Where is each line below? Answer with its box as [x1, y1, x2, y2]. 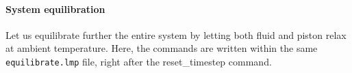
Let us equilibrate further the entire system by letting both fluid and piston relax [5, 27, 347, 42]
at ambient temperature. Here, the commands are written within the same [5, 41, 318, 55]
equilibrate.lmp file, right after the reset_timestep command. [5, 54, 272, 68]
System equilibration [5, 1, 105, 16]
